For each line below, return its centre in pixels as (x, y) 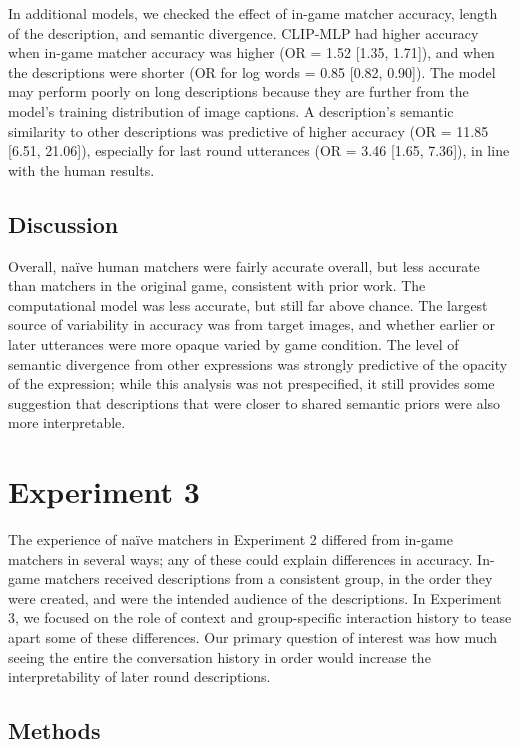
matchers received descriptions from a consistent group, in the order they (268, 578)
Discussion (63, 223)
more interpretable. (67, 422)
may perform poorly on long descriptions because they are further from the (238, 91)
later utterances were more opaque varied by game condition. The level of (233, 343)
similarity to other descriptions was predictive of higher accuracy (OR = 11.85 (248, 130)
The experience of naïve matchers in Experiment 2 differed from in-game (230, 539)
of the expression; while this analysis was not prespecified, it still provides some (251, 383)
